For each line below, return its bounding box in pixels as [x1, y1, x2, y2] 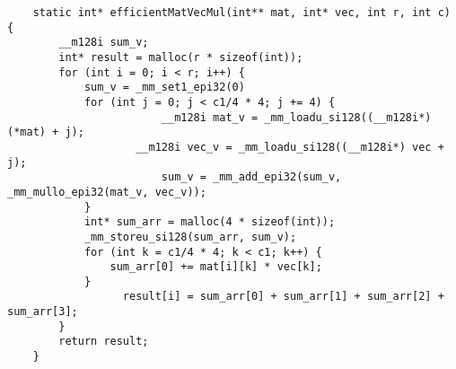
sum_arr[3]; [7, 305, 78, 319]
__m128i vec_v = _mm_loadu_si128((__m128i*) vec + [136, 140, 444, 154]
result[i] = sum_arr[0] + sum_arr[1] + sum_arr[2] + [122, 290, 444, 303]
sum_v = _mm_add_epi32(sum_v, [161, 171, 342, 184]
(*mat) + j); [7, 126, 84, 139]
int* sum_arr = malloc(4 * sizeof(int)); [83, 215, 336, 229]
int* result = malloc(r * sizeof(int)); [58, 50, 303, 64]
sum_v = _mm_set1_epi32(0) [83, 81, 245, 94]
